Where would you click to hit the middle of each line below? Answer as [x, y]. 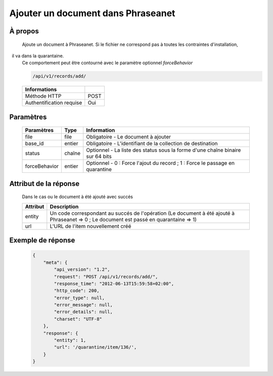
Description [64, 206]
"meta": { [55, 262]
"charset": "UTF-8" [78, 319]
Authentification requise [54, 103]
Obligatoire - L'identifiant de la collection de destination [152, 144]
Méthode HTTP [43, 96]
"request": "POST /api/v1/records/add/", [106, 276]
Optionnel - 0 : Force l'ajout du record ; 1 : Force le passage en [161, 163]
